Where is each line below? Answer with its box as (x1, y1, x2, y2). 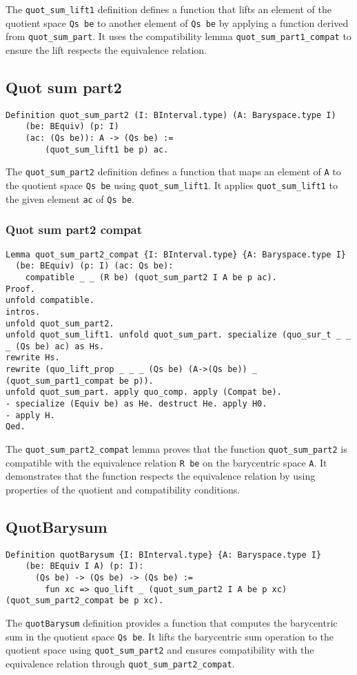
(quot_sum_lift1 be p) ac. (45, 144, 169, 155)
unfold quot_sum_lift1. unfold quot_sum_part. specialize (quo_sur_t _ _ (6, 330, 351, 340)
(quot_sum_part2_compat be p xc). (6, 596, 164, 606)
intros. (6, 306, 41, 317)
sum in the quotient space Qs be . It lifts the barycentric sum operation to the (6, 629, 334, 643)
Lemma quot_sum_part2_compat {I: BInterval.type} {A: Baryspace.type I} (6, 249, 346, 260)
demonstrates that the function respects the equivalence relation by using (6, 469, 316, 483)
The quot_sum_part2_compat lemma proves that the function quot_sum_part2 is (6, 442, 347, 456)
